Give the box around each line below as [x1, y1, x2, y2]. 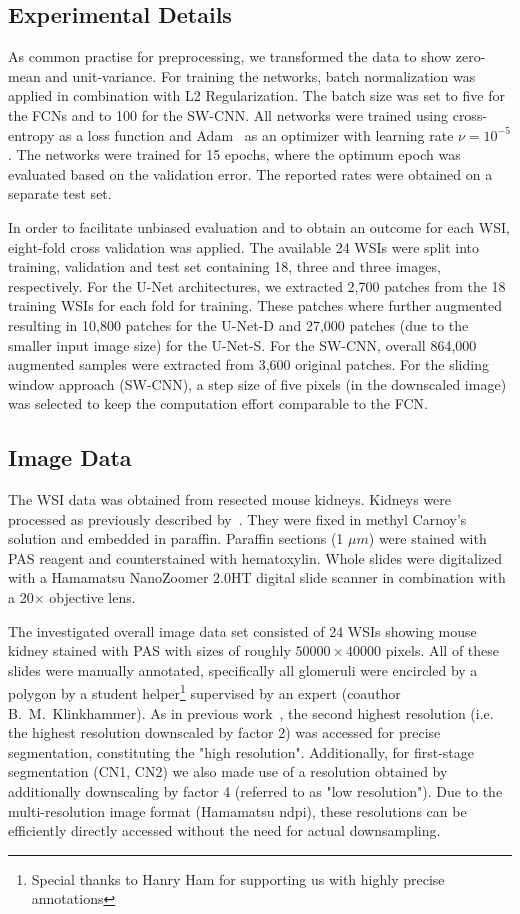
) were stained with [368, 528, 487, 549]
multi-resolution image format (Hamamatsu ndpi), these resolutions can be [8, 800, 467, 821]
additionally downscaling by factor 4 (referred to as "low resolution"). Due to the [8, 781, 503, 802]
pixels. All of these [385, 640, 500, 661]
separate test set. [8, 183, 112, 204]
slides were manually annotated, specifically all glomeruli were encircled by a [8, 659, 478, 680]
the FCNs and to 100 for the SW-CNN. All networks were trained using [8, 104, 449, 125]
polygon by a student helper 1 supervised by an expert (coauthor [8, 680, 401, 704]
